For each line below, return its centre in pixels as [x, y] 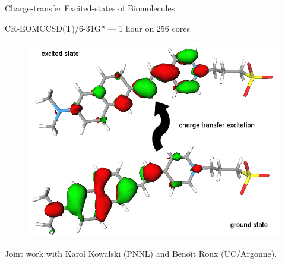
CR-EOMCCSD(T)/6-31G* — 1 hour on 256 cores [97, 28]
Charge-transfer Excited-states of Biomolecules [90, 8]
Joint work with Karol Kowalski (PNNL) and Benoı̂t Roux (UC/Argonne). [141, 254]
